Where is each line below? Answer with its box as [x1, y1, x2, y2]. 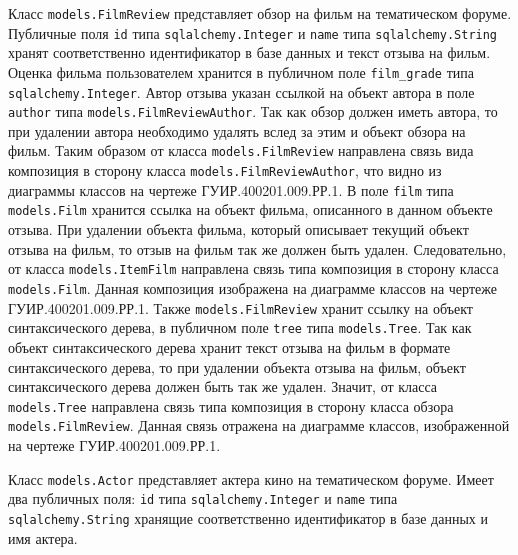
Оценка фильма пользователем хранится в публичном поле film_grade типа [8, 61, 474, 82]
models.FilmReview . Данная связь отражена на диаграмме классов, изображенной [8, 415, 510, 436]
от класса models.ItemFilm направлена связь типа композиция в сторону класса [8, 258, 499, 279]
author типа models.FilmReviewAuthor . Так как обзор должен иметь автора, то [8, 101, 498, 122]
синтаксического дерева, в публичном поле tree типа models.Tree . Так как [8, 317, 472, 338]
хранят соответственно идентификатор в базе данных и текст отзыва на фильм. [8, 42, 491, 63]
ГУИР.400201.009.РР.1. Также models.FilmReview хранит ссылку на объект [8, 297, 473, 318]
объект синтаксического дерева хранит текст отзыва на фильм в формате [8, 336, 451, 357]
